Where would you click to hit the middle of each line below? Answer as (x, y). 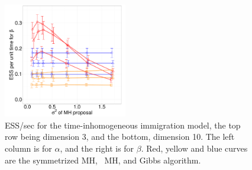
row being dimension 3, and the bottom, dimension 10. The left (120, 137)
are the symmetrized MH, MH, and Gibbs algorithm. (103, 160)
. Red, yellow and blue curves (194, 148)
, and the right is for (97, 148)
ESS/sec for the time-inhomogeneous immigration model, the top (123, 125)
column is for (28, 148)
